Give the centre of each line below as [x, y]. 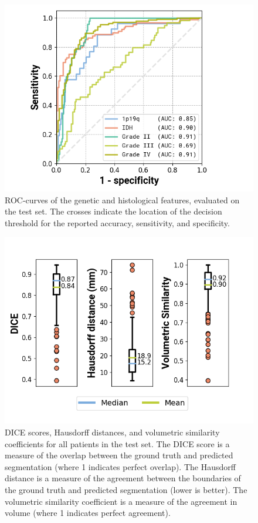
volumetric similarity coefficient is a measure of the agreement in [121, 501]
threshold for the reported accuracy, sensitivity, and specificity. [117, 222]
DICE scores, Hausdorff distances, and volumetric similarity [112, 432]
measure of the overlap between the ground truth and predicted [119, 455]
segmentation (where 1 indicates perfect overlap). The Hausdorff [120, 466]
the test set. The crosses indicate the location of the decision [113, 211]
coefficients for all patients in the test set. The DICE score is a [117, 443]
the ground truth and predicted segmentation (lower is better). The [126, 489]
